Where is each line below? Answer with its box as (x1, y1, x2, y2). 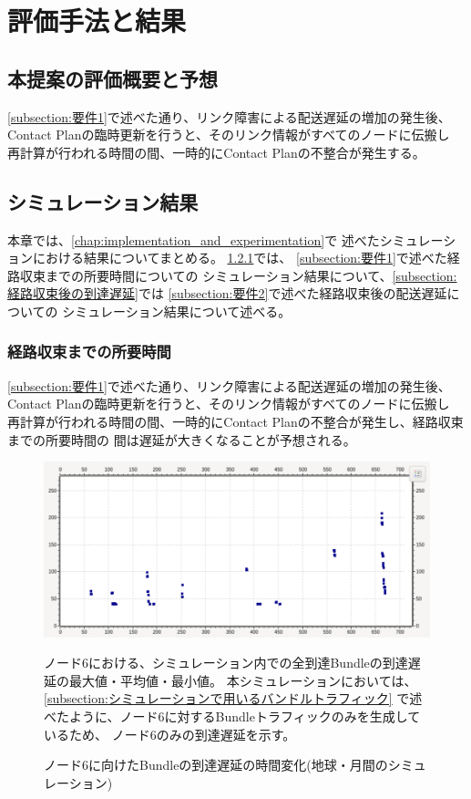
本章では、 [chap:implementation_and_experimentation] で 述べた (7, 230, 380, 249)
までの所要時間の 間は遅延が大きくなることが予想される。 (7, 430, 356, 449)
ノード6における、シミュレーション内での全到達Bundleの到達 (44, 653, 408, 672)
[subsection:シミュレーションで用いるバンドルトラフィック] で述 (44, 689, 423, 708)
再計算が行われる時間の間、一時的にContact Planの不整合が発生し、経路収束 (7, 411, 464, 431)
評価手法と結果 (7, 2, 187, 39)
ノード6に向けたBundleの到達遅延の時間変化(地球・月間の (44, 755, 388, 774)
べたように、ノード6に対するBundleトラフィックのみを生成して (44, 707, 421, 726)
